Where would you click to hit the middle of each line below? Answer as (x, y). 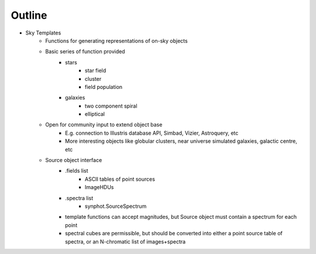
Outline (29, 15)
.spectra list (79, 198)
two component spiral (111, 106)
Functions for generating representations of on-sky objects (116, 40)
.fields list (77, 171)
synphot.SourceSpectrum (116, 206)
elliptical (95, 114)
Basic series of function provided (85, 52)
